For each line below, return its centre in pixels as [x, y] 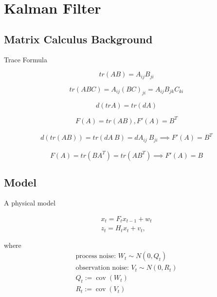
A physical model [30, 203]
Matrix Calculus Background [78, 39]
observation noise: [102, 268]
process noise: [96, 256]
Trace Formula [26, 59]
